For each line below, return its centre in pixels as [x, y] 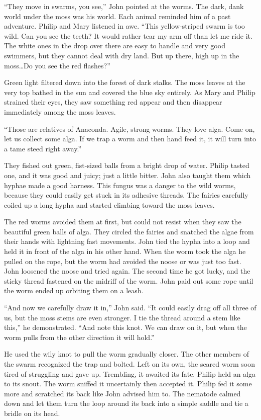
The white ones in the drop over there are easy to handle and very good [115, 46]
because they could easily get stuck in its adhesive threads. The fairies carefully [126, 195]
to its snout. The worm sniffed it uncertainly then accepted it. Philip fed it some [128, 384]
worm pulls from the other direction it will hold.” [79, 337]
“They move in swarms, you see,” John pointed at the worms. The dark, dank [124, 6]
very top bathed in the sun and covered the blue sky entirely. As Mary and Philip [130, 92]
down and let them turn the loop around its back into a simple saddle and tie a [126, 403]
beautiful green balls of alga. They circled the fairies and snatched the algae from [129, 231]
